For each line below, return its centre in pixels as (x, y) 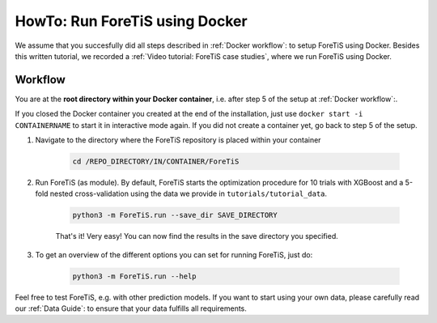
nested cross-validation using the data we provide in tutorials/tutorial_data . (189, 193)
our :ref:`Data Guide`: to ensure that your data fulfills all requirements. (131, 308)
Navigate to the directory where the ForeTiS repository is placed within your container (178, 140)
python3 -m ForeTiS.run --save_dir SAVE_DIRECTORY (175, 215)
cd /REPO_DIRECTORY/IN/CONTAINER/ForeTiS (156, 161)
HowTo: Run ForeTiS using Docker (131, 21)
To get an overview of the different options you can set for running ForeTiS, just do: (174, 254)
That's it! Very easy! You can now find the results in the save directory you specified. (197, 236)
